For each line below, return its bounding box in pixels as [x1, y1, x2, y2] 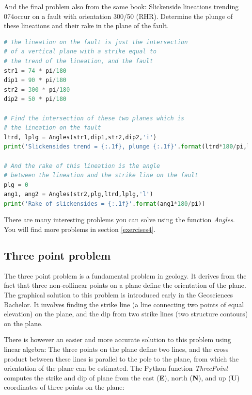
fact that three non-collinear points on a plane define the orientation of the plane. [4, 280, 246, 290]
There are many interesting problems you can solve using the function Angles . [4, 214, 235, 225]
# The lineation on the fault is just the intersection [4, 38, 188, 46]
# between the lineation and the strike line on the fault [4, 172, 198, 179]
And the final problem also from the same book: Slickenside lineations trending [4, 1, 239, 11]
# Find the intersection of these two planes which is [4, 115, 185, 122]
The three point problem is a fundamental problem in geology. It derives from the [4, 270, 247, 280]
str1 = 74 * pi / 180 [4, 67, 66, 74]
